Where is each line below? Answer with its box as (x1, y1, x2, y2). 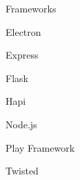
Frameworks (6, 1, 57, 15)
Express (6, 48, 39, 62)
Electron (6, 24, 41, 39)
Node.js (6, 117, 37, 131)
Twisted (6, 163, 39, 178)
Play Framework (6, 140, 75, 154)
